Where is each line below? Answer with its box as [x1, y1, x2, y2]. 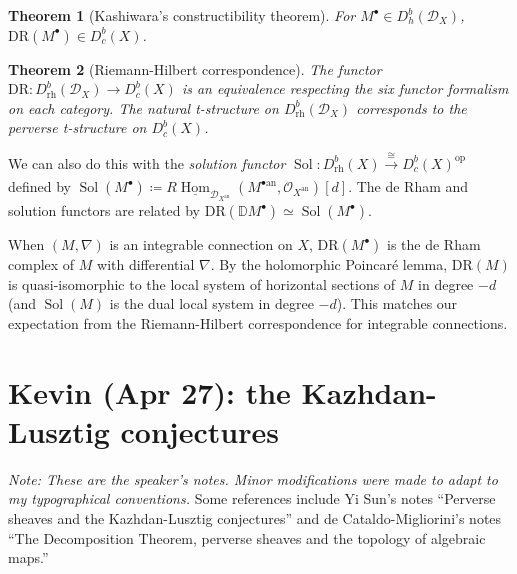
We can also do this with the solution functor [8, 152, 286, 173]
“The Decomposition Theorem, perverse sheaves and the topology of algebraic [8, 527, 486, 548]
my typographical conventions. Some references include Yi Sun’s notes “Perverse [8, 488, 496, 509]
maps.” [8, 547, 49, 568]
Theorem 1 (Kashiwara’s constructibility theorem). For [8, 5, 356, 25]
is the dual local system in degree [109, 293, 314, 314]
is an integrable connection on [109, 234, 293, 255]
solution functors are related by [8, 200, 201, 221]
